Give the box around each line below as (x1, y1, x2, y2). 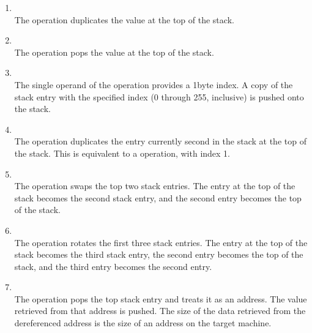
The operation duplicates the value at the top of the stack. (14, 13, 234, 26)
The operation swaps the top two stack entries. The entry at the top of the (14, 179, 295, 192)
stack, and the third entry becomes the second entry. (14, 260, 212, 272)
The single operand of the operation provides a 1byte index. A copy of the (14, 78, 293, 91)
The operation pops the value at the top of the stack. (14, 45, 214, 58)
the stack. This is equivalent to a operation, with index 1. (14, 146, 231, 159)
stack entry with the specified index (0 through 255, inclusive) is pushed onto (14, 90, 304, 103)
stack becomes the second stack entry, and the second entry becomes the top (14, 191, 302, 204)
